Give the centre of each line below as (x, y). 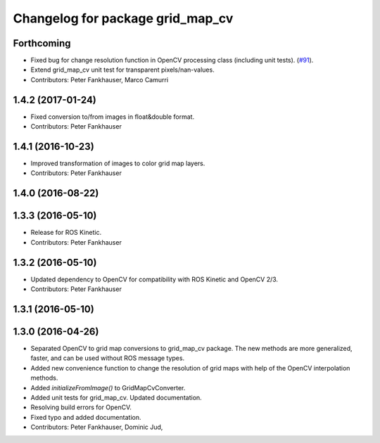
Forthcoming (42, 43)
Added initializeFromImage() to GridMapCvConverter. (108, 387)
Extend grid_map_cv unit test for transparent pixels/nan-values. (122, 70)
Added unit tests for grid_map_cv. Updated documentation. (116, 397)
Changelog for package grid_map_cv (123, 18)
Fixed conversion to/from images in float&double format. (113, 117)
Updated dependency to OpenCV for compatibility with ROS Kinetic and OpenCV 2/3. (154, 279)
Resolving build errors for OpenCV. (81, 407)
